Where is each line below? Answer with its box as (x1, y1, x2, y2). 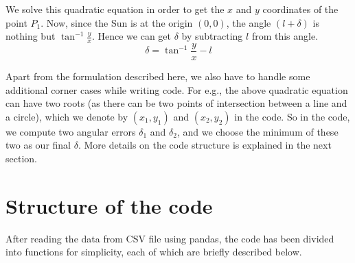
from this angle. (251, 29, 319, 43)
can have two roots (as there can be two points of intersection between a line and (5, 96, 347, 110)
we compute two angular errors (5, 124, 136, 138)
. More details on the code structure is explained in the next (78, 138, 332, 152)
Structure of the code (5, 191, 213, 219)
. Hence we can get (91, 29, 172, 43)
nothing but (5, 29, 56, 43)
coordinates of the (262, 2, 339, 16)
